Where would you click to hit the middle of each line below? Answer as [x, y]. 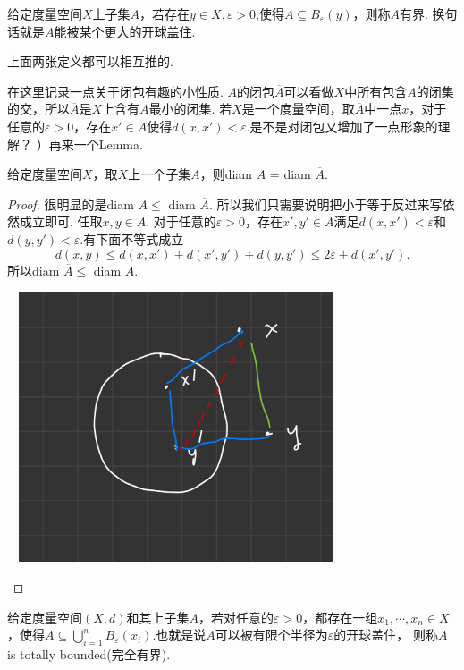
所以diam [34, 270]
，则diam [226, 174]
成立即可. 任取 [61, 221]
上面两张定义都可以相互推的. [90, 61]
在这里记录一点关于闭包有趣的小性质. [115, 91]
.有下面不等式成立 [132, 238]
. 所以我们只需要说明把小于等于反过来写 [325, 204]
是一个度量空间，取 [298, 109]
